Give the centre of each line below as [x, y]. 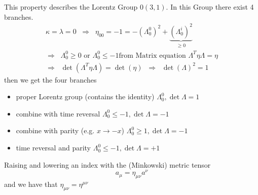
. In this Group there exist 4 [210, 7]
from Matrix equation [152, 55]
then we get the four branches [50, 79]
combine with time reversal [58, 113]
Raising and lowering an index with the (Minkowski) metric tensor [107, 164]
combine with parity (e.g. [55, 130]
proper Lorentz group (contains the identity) [85, 96]
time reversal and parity [53, 148]
